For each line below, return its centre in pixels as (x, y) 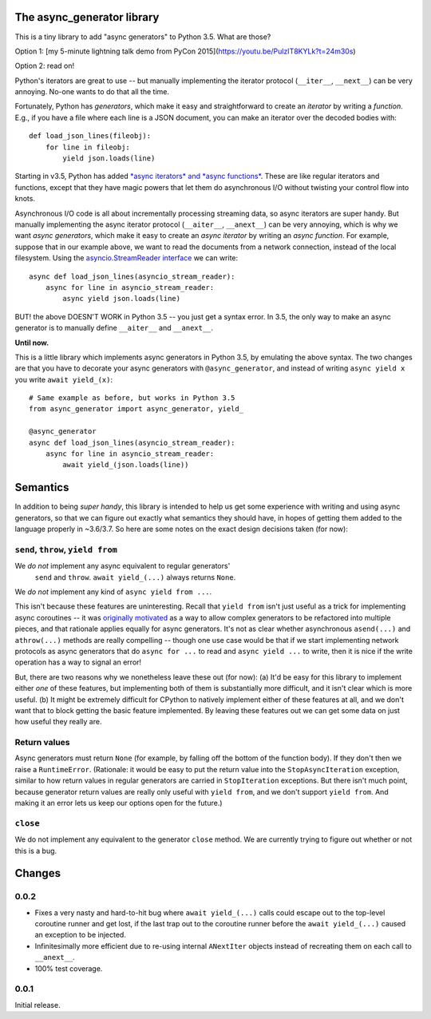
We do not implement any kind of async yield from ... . (113, 592)
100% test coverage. (69, 968)
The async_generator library (87, 17)
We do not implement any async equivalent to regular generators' (123, 566)
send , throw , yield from (66, 549)
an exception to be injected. (81, 935)
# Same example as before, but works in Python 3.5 (132, 398)
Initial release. (38, 1005)
